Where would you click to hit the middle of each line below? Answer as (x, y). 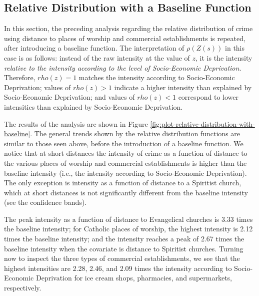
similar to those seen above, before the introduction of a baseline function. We (124, 143)
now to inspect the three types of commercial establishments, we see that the (122, 258)
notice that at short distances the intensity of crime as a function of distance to (126, 153)
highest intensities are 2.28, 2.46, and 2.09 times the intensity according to (118, 268)
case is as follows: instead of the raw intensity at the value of (97, 57)
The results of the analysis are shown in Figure (76, 123)
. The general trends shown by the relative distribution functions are (135, 133)
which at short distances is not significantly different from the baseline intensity (126, 192)
